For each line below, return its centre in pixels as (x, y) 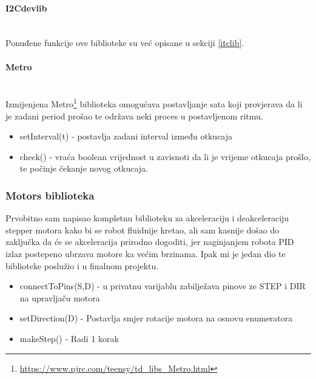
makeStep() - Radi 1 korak (69, 338)
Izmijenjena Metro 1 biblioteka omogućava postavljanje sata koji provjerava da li (154, 103)
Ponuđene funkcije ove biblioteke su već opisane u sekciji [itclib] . (125, 43)
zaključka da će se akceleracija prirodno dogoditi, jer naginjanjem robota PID (150, 242)
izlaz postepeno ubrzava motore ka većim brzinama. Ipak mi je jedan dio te (146, 253)
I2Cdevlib (26, 8)
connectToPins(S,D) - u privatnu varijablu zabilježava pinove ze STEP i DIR (163, 286)
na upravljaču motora (60, 297)
